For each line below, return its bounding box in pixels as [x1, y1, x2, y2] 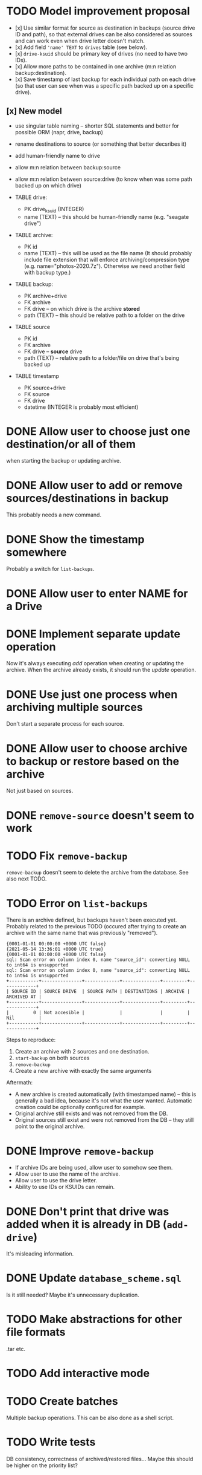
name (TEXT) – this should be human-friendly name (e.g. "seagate [24, 213, 189, 220]
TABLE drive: [14, 194, 47, 201]
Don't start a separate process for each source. [6, 720, 124, 728]
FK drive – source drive [24, 348, 83, 355]
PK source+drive [24, 384, 66, 391]
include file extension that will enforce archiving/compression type [24, 256, 190, 263]
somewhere [6, 545, 68, 559]
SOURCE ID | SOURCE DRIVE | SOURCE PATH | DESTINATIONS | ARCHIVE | [11, 989, 190, 995]
